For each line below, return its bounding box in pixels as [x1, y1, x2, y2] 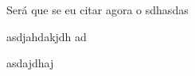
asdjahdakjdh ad [6, 28, 87, 44]
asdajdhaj [6, 55, 54, 71]
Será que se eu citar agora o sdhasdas [6, 2, 189, 17]
